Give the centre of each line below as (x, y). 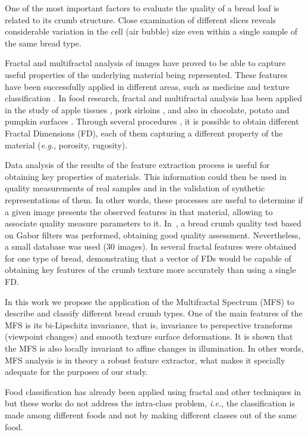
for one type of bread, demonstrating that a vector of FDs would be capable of (148, 258)
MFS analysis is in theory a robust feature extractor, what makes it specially (145, 360)
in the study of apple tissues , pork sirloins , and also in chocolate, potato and (147, 109)
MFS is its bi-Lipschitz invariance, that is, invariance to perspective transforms (149, 324)
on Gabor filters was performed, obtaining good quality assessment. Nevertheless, (153, 234)
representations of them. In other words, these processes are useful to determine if (154, 199)
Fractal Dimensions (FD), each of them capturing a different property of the (144, 133)
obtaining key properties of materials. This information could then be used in (146, 176)
